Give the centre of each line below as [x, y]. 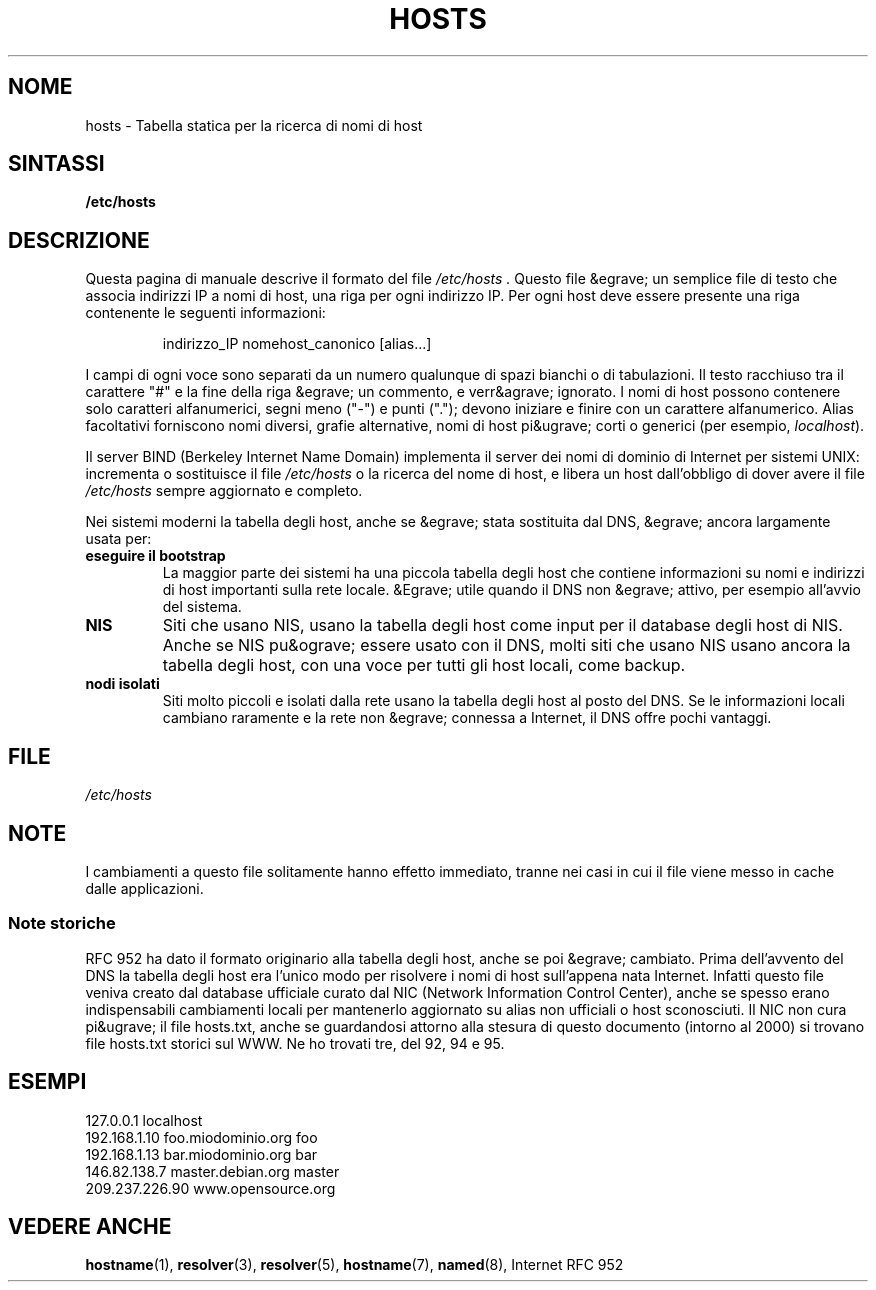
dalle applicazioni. [144, 888]
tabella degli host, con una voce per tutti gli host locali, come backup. [424, 665]
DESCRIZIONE [79, 240]
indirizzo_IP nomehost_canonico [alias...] [297, 344]
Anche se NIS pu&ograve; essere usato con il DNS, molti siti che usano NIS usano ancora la [506, 645]
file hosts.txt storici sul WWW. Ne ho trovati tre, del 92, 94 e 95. [295, 1043]
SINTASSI [56, 164]
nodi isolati [122, 684]
